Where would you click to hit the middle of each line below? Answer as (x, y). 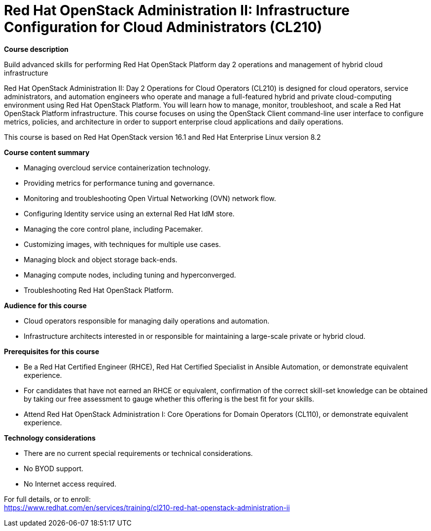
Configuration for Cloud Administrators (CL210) (163, 27)
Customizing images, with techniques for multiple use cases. (122, 244)
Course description (36, 49)
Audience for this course (45, 305)
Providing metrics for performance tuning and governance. (119, 183)
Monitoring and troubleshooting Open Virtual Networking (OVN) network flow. (150, 198)
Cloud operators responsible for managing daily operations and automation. (147, 321)
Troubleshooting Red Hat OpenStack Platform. (99, 290)
